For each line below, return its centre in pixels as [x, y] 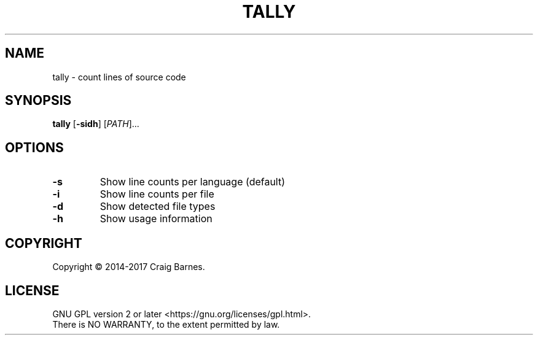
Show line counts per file [157, 194]
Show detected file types [158, 207]
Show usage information [156, 219]
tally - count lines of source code [119, 77]
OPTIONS [34, 147]
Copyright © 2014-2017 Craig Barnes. [129, 267]
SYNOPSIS [38, 101]
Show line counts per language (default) [193, 182]
